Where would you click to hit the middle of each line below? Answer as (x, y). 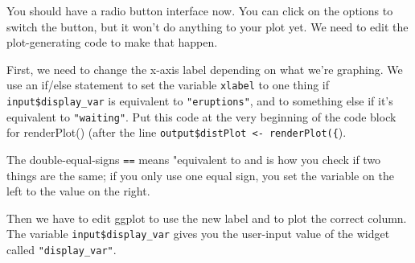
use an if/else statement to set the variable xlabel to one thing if (168, 85)
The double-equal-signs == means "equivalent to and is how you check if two (194, 159)
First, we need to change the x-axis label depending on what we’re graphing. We (205, 69)
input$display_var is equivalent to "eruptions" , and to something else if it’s (200, 101)
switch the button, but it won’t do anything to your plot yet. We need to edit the (207, 26)
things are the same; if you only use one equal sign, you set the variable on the (200, 175)
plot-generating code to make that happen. (112, 42)
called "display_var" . (62, 250)
